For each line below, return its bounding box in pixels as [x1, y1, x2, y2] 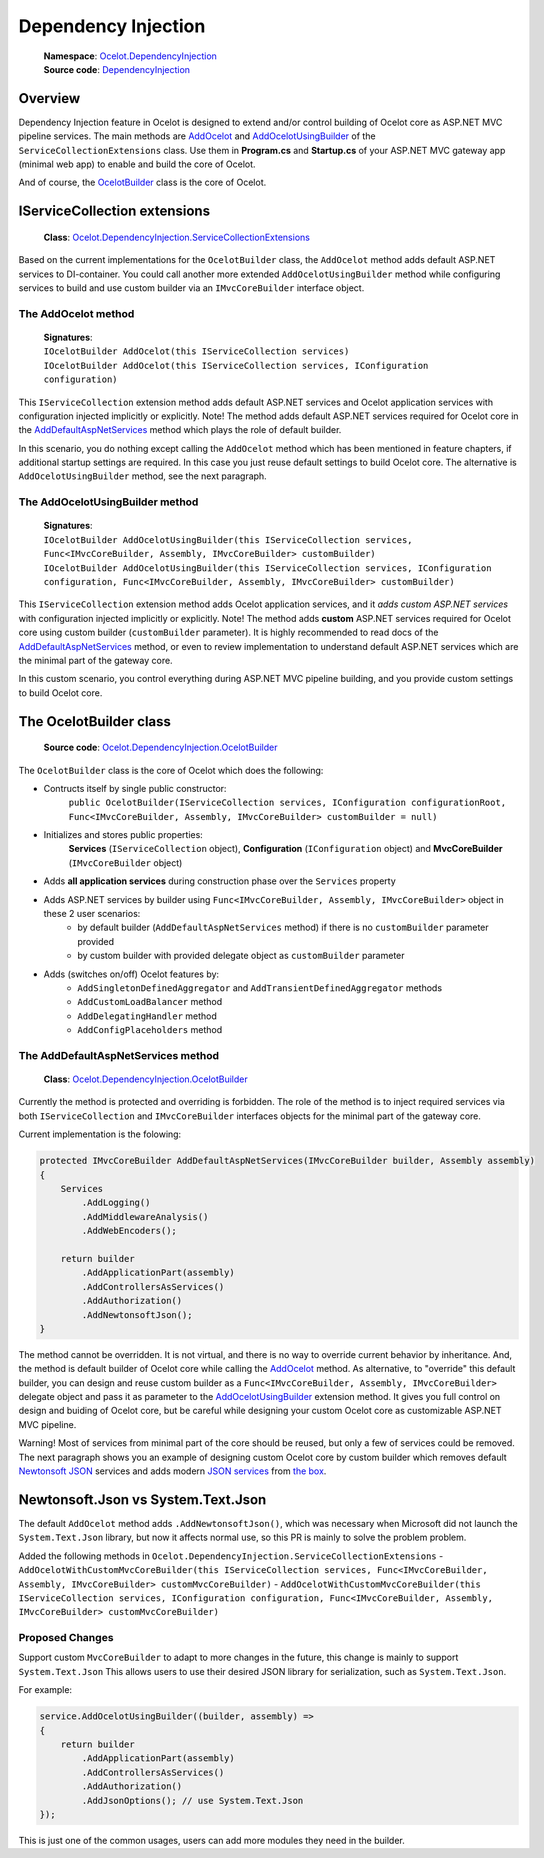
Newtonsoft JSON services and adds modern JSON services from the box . [18, 1465, 327, 1477]
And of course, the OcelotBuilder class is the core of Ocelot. [18, 176, 267, 189]
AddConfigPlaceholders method [77, 1024, 223, 1036]
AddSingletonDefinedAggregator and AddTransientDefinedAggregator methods [77, 981, 443, 994]
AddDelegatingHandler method [77, 1010, 217, 1022]
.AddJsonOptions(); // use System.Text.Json [81, 1795, 304, 1806]
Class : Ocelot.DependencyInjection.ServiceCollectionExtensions [43, 231, 310, 243]
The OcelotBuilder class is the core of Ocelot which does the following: [18, 764, 324, 776]
